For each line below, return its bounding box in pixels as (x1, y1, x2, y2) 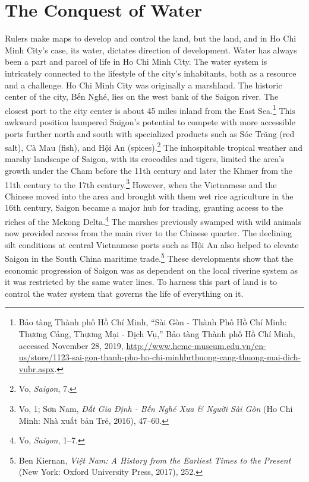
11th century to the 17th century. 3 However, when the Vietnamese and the (5, 176, 277, 191)
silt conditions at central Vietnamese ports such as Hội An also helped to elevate (5, 238, 299, 250)
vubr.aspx (18, 362, 55, 375)
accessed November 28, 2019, (18, 339, 124, 351)
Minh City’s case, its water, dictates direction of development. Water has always (5, 43, 297, 56)
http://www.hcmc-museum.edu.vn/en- (126, 339, 266, 351)
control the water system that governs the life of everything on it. (5, 287, 244, 299)
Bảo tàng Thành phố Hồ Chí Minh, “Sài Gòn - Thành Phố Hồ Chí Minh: (18, 316, 287, 328)
